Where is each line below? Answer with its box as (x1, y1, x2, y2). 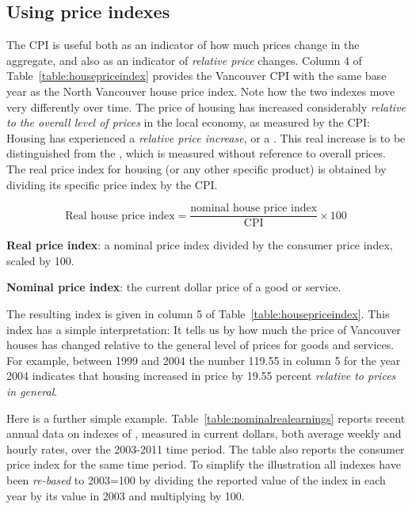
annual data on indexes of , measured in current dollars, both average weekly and (6, 425, 402, 442)
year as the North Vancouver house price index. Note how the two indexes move (6, 82, 395, 99)
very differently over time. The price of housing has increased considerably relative (6, 98, 406, 115)
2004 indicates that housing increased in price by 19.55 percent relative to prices (6, 367, 396, 384)
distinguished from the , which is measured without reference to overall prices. (6, 145, 386, 161)
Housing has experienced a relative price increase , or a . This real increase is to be (6, 129, 406, 146)
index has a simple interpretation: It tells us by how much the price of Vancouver (6, 321, 401, 337)
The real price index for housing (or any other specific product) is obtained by (6, 160, 387, 177)
